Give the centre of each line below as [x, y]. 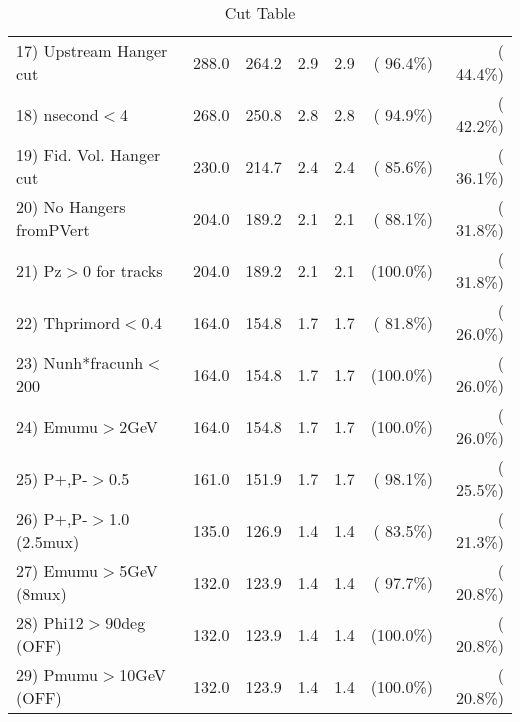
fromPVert [53, 229]
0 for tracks [122, 270]
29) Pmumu [57, 674]
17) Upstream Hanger [92, 50]
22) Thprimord [68, 322]
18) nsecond [57, 114]
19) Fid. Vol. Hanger [88, 154]
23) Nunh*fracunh [80, 362]
